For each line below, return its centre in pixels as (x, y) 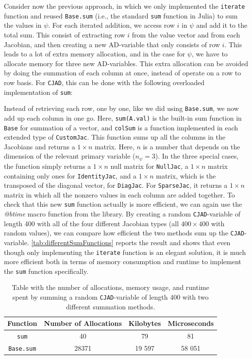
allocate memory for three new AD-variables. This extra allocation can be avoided (126, 63)
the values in (23, 25)
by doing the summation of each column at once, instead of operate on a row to (123, 73)
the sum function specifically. (46, 271)
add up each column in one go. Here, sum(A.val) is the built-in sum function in (123, 117)
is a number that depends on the (192, 146)
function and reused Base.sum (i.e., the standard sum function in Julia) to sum (121, 15)
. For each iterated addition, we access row (111, 25)
